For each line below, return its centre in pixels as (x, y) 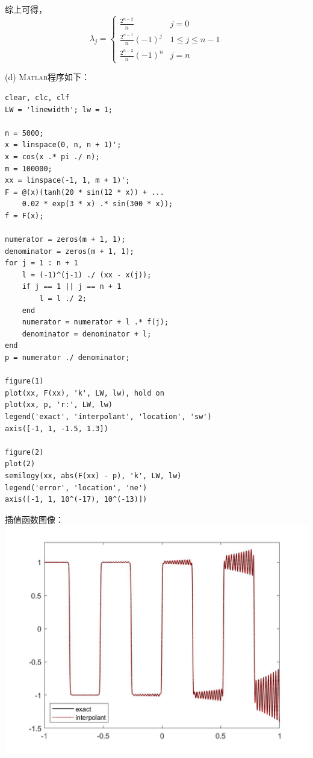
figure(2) (24, 452)
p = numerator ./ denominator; (67, 358)
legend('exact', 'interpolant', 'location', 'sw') (108, 416)
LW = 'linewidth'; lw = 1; (59, 109)
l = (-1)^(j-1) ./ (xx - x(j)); (87, 275)
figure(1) (24, 381)
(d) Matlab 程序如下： (47, 77)
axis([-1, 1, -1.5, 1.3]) (57, 428)
